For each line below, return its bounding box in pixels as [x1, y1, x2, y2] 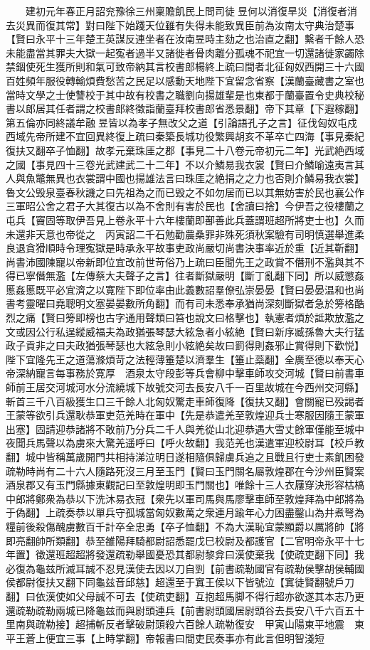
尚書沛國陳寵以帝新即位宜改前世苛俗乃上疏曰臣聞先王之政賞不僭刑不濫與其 [6, 254, 354, 269]
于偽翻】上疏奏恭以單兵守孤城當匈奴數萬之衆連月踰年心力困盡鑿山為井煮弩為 [6, 505, 364, 520]
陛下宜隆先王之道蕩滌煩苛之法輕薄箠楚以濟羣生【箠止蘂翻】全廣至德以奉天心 [6, 351, 364, 366]
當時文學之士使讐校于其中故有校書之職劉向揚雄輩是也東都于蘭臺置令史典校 [6, 87, 354, 102]
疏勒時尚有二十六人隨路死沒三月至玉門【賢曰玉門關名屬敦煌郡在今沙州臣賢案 [6, 463, 364, 478]
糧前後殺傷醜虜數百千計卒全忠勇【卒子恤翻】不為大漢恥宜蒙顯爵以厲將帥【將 [6, 518, 364, 533]
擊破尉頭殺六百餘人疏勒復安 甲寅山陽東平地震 [125, 617, 344, 632]
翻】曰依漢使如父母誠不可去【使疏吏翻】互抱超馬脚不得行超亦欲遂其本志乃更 [6, 588, 364, 603]
